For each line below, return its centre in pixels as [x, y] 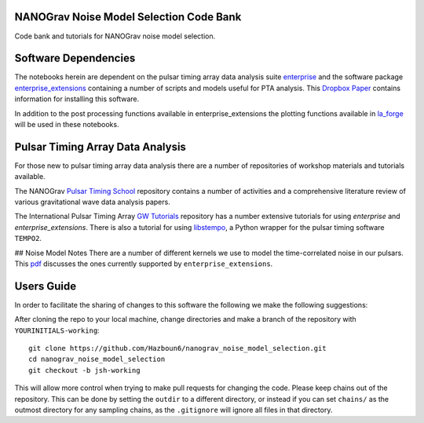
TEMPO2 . [28, 239]
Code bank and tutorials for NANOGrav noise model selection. [115, 36]
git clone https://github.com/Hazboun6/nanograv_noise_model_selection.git [177, 348]
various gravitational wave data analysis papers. [92, 202]
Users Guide [46, 286]
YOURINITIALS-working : [57, 330]
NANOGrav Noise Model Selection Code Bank [128, 17]
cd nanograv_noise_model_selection [97, 359]
